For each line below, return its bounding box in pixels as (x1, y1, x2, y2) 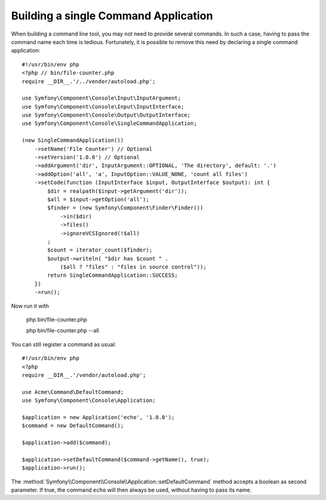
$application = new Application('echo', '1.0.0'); (22, 414, 175, 420)
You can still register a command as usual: (11, 341, 117, 348)
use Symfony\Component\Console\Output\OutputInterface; (22, 112, 191, 119)
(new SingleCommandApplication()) (22, 137, 124, 144)
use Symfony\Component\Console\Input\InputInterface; (22, 103, 184, 110)
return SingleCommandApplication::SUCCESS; (47, 272, 178, 279)
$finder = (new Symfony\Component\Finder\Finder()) (47, 204, 203, 211)
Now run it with (11, 302, 50, 309)
